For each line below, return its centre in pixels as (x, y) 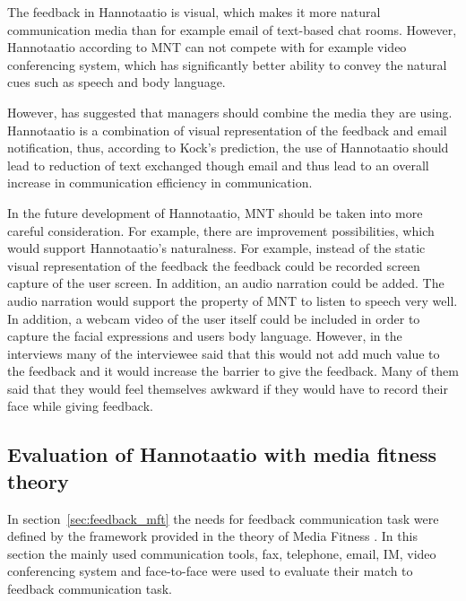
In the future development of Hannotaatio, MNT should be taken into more (215, 212)
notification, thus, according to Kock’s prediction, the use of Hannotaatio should (228, 148)
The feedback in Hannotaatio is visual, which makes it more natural (194, 12)
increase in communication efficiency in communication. (160, 183)
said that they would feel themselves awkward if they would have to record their (228, 388)
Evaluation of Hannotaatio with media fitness (222, 454)
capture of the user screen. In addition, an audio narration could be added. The (226, 283)
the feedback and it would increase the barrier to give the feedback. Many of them (233, 371)
